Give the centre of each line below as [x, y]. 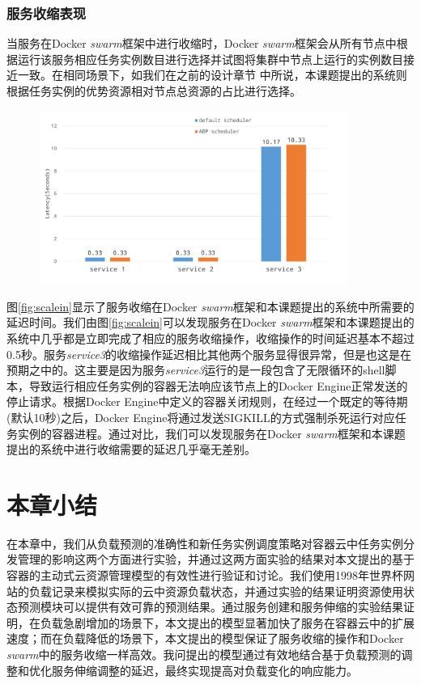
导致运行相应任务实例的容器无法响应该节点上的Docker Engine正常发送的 [218, 385]
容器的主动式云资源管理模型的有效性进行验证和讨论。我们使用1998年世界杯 [205, 575]
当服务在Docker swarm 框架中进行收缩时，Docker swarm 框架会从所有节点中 [202, 43]
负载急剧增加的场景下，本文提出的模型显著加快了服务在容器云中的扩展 [227, 622]
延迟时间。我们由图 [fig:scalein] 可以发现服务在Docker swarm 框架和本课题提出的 [210, 322]
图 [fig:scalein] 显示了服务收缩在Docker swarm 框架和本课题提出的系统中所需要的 [210, 306]
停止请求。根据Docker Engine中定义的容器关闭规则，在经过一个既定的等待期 [207, 401]
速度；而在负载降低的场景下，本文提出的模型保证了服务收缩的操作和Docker [205, 638]
